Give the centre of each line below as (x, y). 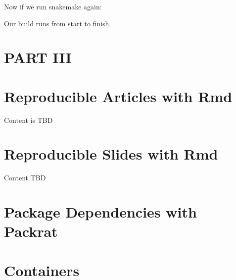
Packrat (31, 231)
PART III (38, 57)
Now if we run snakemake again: (53, 6)
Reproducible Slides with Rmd (111, 154)
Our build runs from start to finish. (58, 23)
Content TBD (25, 178)
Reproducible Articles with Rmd (118, 96)
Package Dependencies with (100, 212)
